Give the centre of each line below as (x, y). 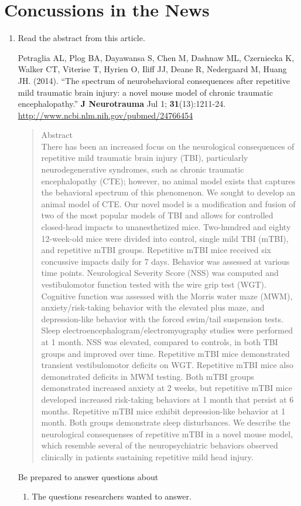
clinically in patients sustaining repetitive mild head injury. (147, 456)
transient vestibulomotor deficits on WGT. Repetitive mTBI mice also (167, 365)
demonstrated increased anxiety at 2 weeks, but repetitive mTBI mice (167, 388)
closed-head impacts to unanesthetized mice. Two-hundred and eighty (166, 227)
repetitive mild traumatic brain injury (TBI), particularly (145, 158)
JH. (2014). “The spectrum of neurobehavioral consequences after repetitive (154, 80)
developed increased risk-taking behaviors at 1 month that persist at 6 (167, 399)
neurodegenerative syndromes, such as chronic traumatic (143, 169)
